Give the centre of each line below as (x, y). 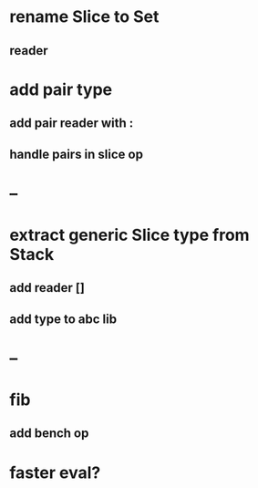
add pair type (61, 89)
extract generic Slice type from (129, 235)
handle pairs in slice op (77, 154)
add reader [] (47, 288)
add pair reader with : (72, 124)
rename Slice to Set (84, 17)
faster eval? (55, 472)
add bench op (49, 434)
